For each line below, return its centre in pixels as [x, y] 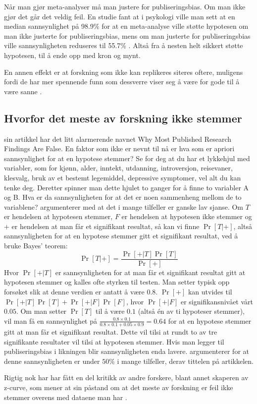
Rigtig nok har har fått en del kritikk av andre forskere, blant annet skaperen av [126, 377]
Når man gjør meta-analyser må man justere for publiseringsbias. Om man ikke [125, 6]
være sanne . [23, 91]
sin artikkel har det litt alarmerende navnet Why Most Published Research [118, 139]
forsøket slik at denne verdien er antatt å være [74, 291]
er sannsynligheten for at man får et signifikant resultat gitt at [150, 272]
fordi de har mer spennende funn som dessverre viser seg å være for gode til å [122, 82]
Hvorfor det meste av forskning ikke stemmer [123, 118]
